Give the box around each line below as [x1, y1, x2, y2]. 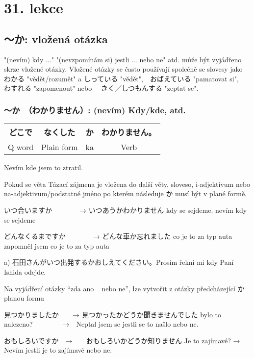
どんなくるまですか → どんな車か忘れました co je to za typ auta [4, 231, 232, 241]
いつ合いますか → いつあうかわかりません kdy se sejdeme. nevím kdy [4, 205, 247, 215]
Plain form [41, 141, 78, 153]
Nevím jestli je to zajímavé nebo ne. [4, 345, 112, 355]
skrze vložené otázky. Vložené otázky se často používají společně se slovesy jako [4, 64, 243, 74]
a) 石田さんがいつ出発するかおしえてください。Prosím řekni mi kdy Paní [4, 257, 234, 267]
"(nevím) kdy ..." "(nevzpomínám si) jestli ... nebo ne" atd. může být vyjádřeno [4, 54, 242, 64]
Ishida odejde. [4, 266, 46, 277]
